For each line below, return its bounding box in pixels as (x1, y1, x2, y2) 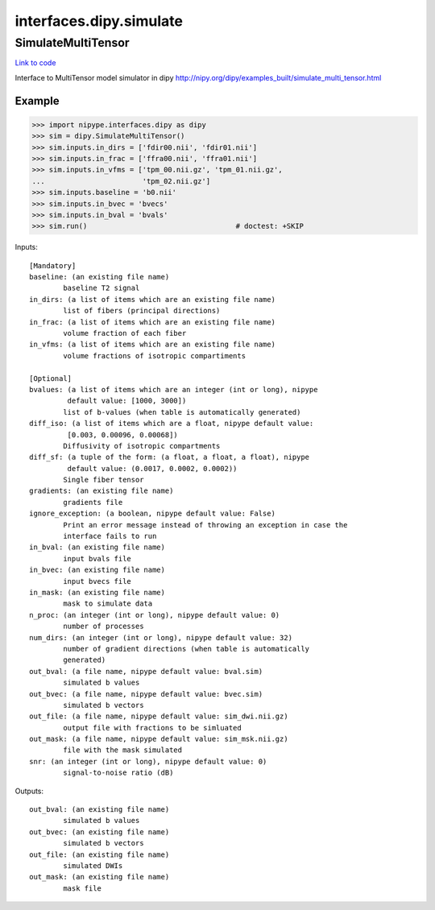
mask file (63, 883, 102, 893)
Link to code (14, 58, 56, 68)
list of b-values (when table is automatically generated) (63, 407, 301, 416)
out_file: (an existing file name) (29, 850, 170, 859)
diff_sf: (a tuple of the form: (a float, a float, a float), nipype (29, 453, 310, 462)
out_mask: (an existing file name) (29, 872, 170, 882)
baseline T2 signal (63, 283, 140, 293)
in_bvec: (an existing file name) (29, 565, 165, 575)
